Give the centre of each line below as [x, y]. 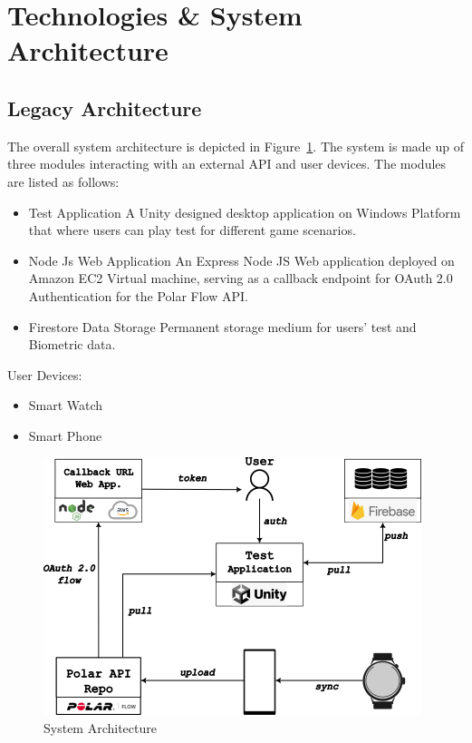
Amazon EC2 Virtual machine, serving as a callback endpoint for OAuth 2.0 [241, 278]
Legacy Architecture [105, 108]
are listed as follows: [63, 181]
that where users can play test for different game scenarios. [192, 230]
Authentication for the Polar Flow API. [138, 295]
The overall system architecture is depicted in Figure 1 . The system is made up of [236, 146]
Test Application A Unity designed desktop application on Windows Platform [245, 212]
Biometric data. [72, 344]
